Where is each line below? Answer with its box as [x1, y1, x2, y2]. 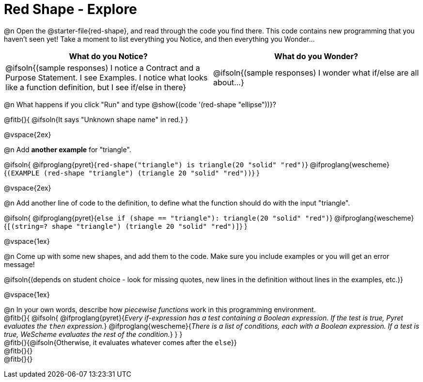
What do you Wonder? [274, 51, 358, 61]
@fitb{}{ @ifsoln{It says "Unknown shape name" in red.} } [4, 115, 188, 124]
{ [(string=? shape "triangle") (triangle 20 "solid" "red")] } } [4, 222, 248, 230]
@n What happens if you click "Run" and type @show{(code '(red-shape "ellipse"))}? [4, 100, 276, 109]
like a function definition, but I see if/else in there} [5, 82, 187, 92]
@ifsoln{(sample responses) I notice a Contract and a [5, 63, 200, 73]
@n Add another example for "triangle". [4, 145, 131, 154]
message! [4, 260, 35, 269]
